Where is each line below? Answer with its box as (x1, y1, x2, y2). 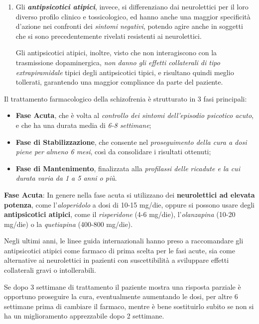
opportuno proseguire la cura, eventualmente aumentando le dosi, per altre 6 (4, 291, 238, 302)
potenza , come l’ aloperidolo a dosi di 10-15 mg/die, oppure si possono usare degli (4, 199, 255, 210)
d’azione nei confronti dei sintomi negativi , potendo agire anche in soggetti (15, 21, 243, 31)
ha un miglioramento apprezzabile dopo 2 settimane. (4, 311, 164, 321)
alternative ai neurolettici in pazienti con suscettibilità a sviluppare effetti (4, 255, 229, 265)
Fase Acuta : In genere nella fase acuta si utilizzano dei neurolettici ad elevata (4, 189, 255, 200)
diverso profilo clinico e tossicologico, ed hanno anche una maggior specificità (15, 11, 251, 21)
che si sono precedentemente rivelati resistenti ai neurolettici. (15, 30, 202, 41)
